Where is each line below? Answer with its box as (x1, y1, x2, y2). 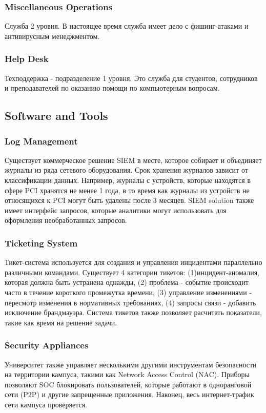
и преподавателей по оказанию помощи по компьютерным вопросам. (5, 82, 220, 93)
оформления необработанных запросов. (5, 215, 127, 225)
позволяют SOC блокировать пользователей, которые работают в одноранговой (5, 379, 252, 389)
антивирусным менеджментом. (5, 30, 100, 41)
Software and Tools (5, 108, 108, 123)
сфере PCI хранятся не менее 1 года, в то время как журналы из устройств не (5, 184, 250, 195)
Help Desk (5, 52, 49, 65)
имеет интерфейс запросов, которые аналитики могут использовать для (5, 204, 227, 215)
